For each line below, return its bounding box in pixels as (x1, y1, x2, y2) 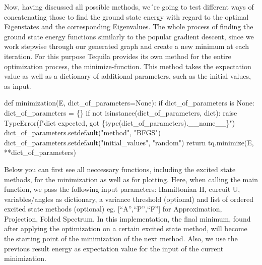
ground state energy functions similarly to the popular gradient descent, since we (4, 31, 254, 41)
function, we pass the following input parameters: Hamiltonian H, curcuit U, (4, 184, 240, 194)
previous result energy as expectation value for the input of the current (4, 243, 224, 253)
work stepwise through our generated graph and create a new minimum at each (4, 41, 249, 51)
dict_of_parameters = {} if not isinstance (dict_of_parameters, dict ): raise (4, 107, 237, 118)
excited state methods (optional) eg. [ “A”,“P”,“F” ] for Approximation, (4, 203, 222, 214)
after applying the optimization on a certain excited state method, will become (4, 223, 247, 234)
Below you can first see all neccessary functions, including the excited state (4, 164, 236, 174)
